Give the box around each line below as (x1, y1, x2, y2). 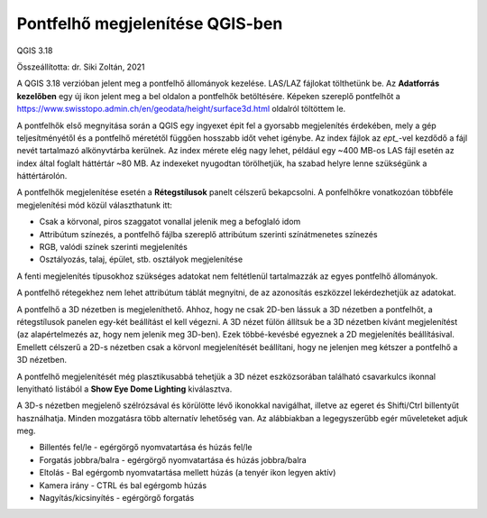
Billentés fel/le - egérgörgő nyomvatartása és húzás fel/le (39, 442, 253, 453)
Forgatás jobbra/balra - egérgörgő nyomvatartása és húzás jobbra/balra (39, 454, 307, 465)
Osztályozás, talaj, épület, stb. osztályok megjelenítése (39, 254, 243, 265)
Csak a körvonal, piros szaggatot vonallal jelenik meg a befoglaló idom (39, 217, 301, 227)
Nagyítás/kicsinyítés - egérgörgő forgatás (39, 493, 195, 504)
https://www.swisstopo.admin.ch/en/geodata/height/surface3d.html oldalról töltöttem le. (16, 104, 346, 115)
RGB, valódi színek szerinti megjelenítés (39, 242, 188, 253)
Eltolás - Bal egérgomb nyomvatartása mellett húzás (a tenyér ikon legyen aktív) (39, 467, 336, 478)
